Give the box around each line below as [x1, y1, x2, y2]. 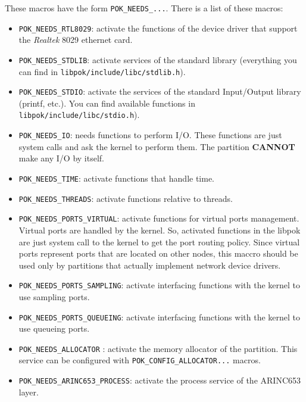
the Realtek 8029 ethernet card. [18, 33, 133, 46]
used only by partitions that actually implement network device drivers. [18, 258, 281, 271]
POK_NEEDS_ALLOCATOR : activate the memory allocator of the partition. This [18, 342, 298, 354]
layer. [18, 385, 39, 398]
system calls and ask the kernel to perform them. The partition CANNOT [18, 140, 295, 152]
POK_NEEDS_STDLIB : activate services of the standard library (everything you [18, 53, 297, 66]
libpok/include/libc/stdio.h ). [18, 108, 140, 121]
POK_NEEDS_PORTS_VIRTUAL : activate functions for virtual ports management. [18, 212, 299, 225]
